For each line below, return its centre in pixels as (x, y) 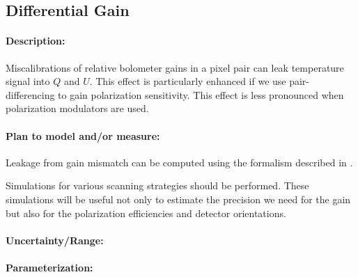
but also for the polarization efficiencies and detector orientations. (146, 213)
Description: (36, 41)
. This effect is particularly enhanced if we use (188, 81)
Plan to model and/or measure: (83, 135)
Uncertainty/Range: (55, 240)
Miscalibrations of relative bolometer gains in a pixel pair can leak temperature (175, 67)
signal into (28, 81)
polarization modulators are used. (77, 108)
